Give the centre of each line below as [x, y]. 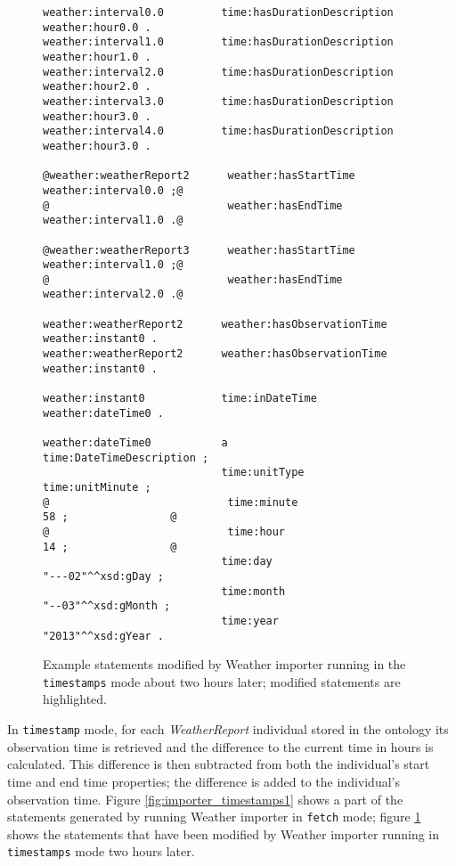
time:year [250, 621]
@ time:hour [164, 531]
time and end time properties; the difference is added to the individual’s [204, 781]
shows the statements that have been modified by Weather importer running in [224, 833]
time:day [247, 562]
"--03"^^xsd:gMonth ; [107, 606]
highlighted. [75, 699]
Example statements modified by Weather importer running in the [224, 664]
